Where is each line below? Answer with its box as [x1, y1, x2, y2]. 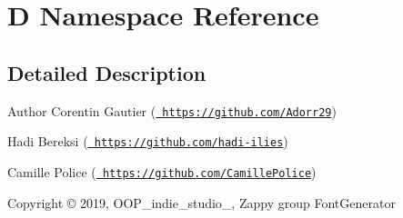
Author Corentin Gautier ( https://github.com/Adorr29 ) [7, 101, 337, 120]
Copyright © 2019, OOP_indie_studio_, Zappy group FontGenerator [7, 193, 396, 212]
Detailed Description [7, 58, 207, 86]
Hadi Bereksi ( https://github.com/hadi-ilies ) [7, 132, 288, 151]
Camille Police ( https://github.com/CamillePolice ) [7, 162, 317, 181]
